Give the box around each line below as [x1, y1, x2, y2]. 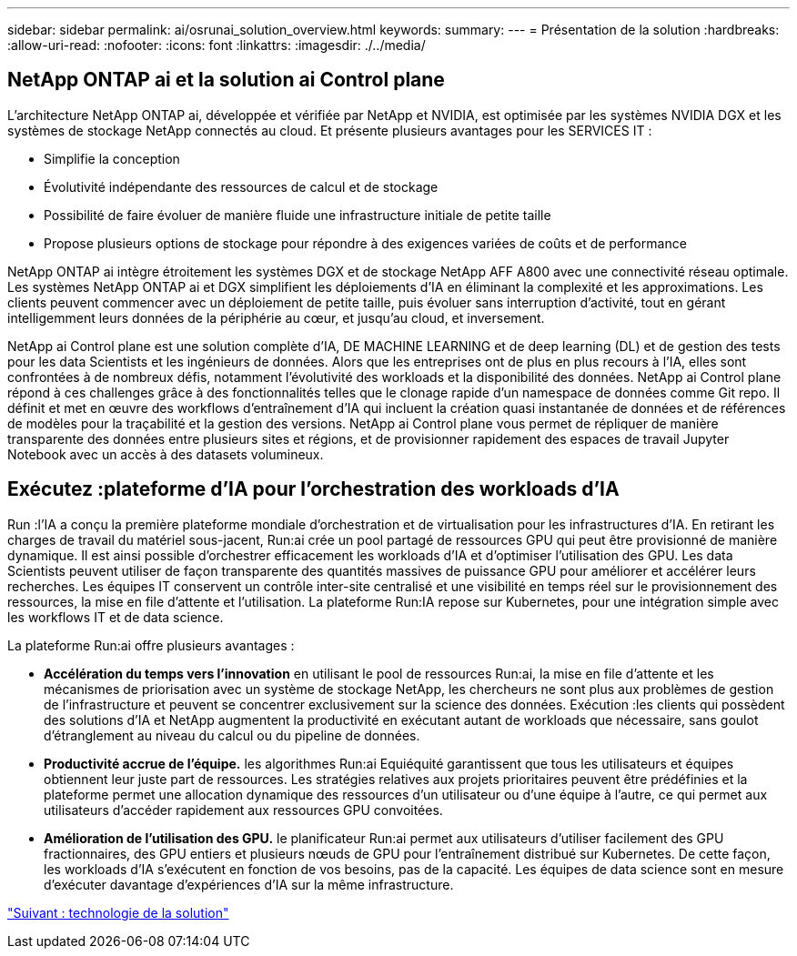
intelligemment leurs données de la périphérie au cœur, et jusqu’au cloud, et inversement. [7, 309, 545, 326]
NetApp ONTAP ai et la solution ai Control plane [7, 68, 445, 92]
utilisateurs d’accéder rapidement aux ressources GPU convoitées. [44, 801, 443, 818]
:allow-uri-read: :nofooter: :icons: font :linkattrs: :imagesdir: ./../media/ [7, 37, 426, 53]
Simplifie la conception [44, 150, 180, 166]
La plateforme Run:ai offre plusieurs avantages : [7, 637, 295, 653]
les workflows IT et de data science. [7, 609, 224, 625]
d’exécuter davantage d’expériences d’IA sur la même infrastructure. [44, 876, 454, 892]
